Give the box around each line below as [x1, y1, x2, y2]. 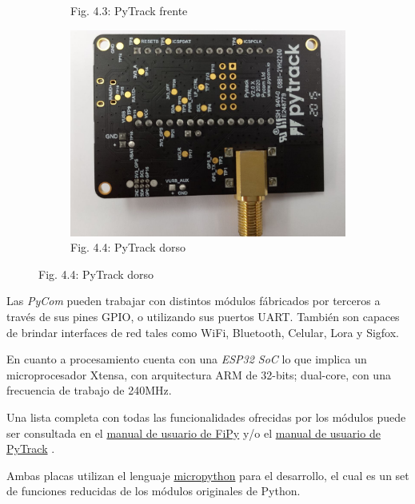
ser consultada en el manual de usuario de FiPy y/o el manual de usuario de [6, 424, 381, 441]
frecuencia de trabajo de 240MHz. [6, 382, 172, 399]
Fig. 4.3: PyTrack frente [70, 2, 188, 18]
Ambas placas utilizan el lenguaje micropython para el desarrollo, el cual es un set [6, 466, 409, 483]
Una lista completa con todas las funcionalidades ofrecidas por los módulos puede [6, 408, 406, 425]
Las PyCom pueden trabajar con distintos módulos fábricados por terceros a [6, 292, 381, 309]
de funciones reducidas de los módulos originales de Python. [6, 482, 301, 499]
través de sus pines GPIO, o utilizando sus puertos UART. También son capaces [6, 308, 400, 324]
